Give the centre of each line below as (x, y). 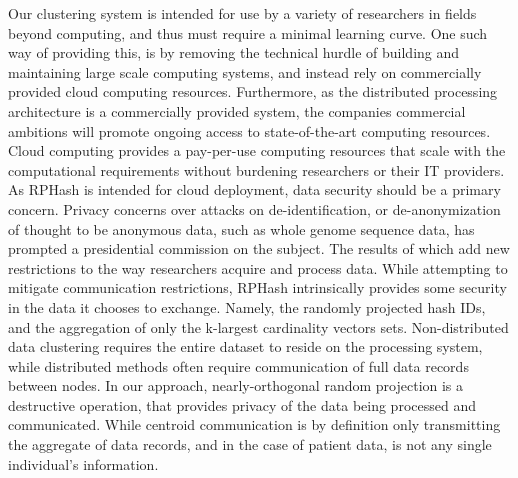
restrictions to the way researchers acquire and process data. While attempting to (258, 267)
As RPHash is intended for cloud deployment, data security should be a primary (254, 189)
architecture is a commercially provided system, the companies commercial (237, 110)
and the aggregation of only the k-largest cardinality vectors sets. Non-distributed (258, 326)
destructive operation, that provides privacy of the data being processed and (242, 404)
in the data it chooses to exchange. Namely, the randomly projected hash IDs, (247, 306)
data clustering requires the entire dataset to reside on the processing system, (245, 346)
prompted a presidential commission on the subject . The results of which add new (259, 248)
